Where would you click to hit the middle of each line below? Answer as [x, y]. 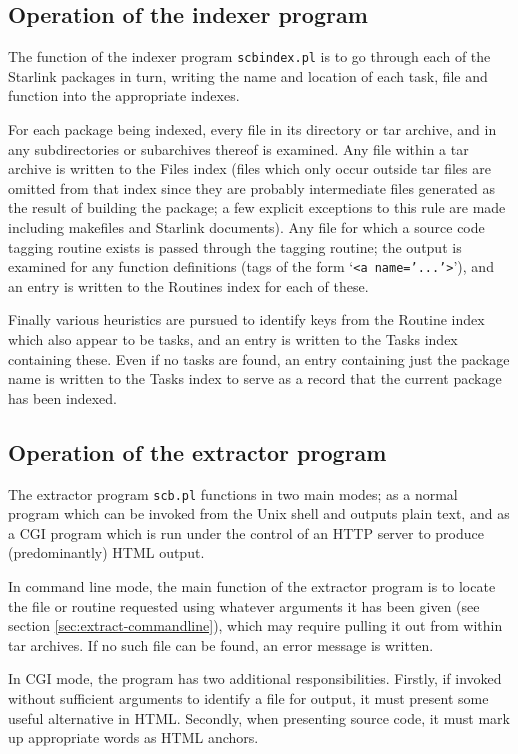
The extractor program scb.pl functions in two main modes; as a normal [233, 493]
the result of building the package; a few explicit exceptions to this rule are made [257, 207]
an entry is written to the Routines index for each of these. [188, 285]
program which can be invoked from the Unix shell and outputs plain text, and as [259, 513]
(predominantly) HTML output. [106, 552]
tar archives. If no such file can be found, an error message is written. [221, 644]
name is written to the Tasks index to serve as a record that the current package [255, 378]
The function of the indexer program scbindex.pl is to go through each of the [249, 56]
